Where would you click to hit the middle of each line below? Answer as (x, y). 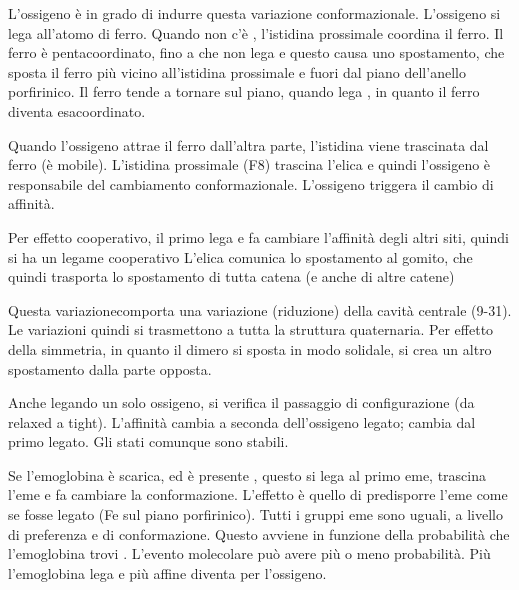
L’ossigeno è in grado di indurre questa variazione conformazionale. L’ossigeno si (254, 13)
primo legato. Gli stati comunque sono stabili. (148, 441)
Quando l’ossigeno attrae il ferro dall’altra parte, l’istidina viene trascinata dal (248, 144)
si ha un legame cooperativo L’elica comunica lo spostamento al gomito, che (240, 256)
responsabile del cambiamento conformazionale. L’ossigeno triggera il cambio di (251, 183)
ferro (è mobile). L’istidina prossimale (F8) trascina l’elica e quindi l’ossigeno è (249, 164)
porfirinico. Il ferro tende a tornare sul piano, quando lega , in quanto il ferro (244, 91)
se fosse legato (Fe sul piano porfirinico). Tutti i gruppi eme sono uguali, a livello (255, 514)
